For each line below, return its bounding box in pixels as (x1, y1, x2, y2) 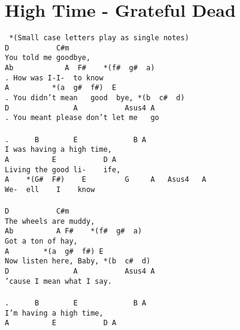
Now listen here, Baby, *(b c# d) (5, 257, 151, 266)
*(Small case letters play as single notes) (9, 34, 189, 43)
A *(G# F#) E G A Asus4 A (5, 175, 206, 184)
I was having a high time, (5, 145, 112, 154)
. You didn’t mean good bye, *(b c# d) (5, 94, 185, 103)
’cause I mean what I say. (5, 277, 112, 286)
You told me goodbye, (5, 53, 91, 62)
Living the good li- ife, (5, 165, 121, 174)
